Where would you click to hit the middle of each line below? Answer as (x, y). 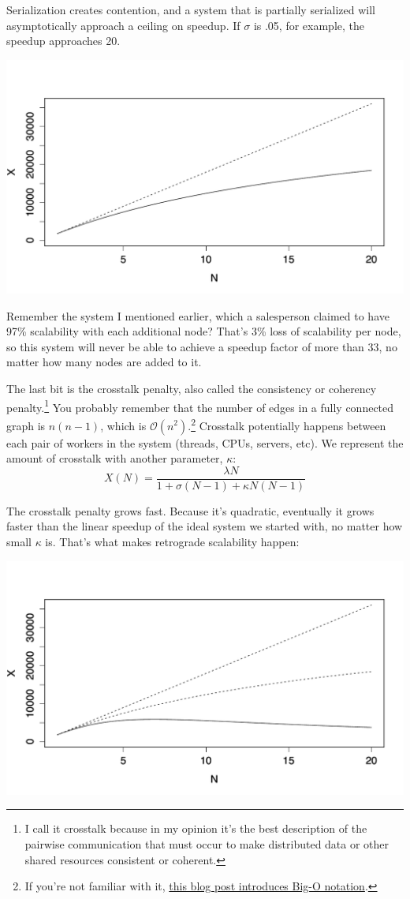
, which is (123, 425)
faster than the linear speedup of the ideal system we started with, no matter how (205, 526)
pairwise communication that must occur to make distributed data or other (207, 844)
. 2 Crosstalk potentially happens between (287, 424)
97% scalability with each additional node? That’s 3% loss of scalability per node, (204, 331)
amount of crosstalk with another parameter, (115, 458)
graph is (26, 425)
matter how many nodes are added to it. (104, 362)
